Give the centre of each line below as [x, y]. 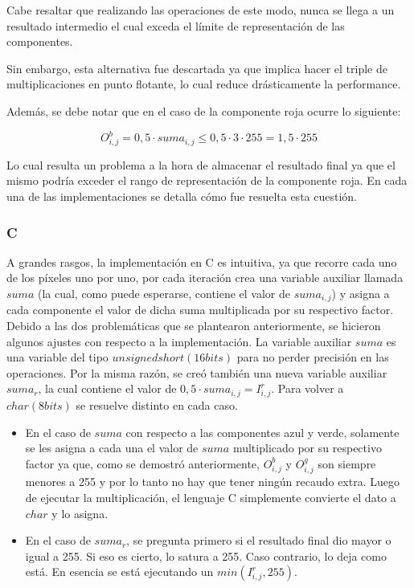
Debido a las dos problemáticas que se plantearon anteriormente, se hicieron [194, 326]
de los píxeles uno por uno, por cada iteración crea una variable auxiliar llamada [205, 278]
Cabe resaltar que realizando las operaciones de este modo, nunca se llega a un [201, 10]
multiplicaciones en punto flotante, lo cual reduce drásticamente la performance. [204, 84]
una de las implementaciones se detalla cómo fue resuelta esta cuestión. [182, 196]
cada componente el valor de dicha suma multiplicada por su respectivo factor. [200, 310]
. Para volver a [307, 388]
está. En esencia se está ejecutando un [119, 572]
